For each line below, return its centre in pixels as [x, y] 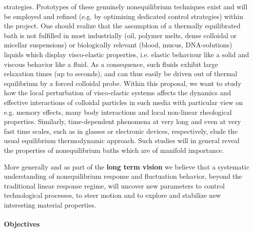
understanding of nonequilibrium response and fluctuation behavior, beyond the [123, 176]
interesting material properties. [50, 204]
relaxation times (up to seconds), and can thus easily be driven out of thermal [121, 74]
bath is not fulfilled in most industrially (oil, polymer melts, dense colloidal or [120, 35]
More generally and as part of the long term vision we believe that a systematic [127, 166]
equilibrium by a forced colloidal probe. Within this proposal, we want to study [123, 83]
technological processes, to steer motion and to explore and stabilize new [112, 195]
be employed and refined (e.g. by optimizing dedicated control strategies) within [124, 16]
